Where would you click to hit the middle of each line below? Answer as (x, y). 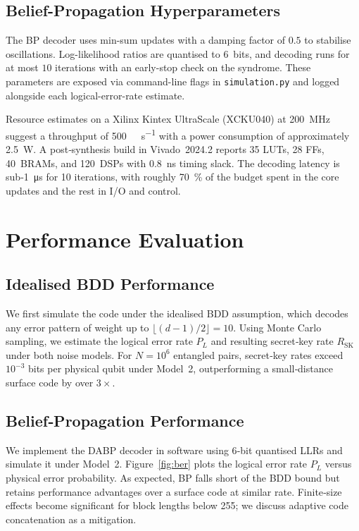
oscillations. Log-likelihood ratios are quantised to (113, 53)
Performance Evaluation (125, 239)
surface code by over (50, 382)
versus (338, 464)
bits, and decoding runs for (291, 53)
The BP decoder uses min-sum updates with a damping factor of (146, 40)
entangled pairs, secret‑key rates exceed (258, 354)
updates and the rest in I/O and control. (93, 190)
